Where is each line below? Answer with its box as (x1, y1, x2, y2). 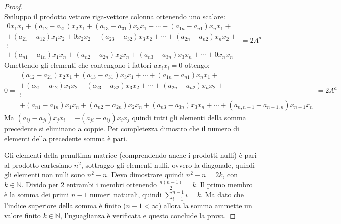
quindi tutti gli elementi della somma (132, 112, 246, 123)
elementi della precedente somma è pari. (4, 133, 128, 143)
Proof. (4, 1, 23, 11)
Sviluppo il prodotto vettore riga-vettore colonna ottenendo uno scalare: (4, 11, 225, 21)
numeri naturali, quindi (90, 189, 162, 200)
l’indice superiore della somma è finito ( (4, 200, 126, 210)
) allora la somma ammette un (158, 200, 252, 210)
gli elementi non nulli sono (4, 169, 85, 180)
